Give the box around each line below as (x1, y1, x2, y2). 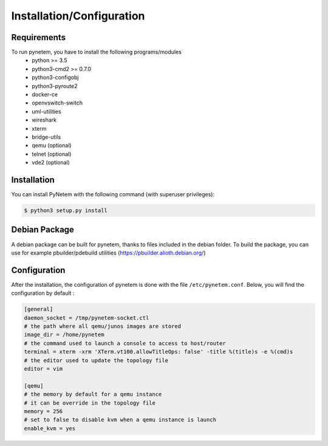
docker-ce (32, 91, 58, 98)
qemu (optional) (32, 142, 72, 149)
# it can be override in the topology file (24, 399, 156, 407)
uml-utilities (32, 108, 61, 115)
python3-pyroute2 (32, 82, 78, 89)
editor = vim (24, 365, 63, 372)
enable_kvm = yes (24, 425, 76, 431)
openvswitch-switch (32, 99, 83, 106)
